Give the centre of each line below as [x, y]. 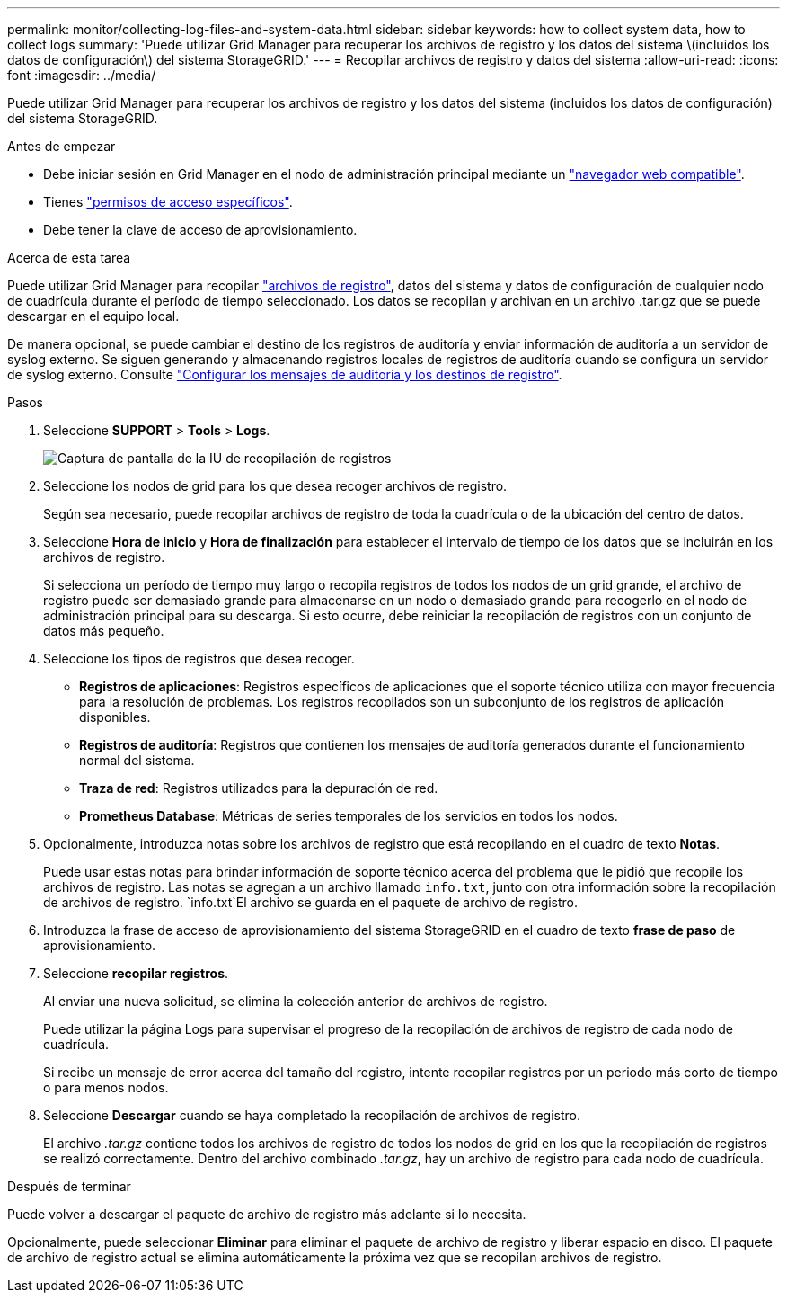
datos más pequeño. [104, 631]
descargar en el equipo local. [93, 316]
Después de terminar [69, 1186]
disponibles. [115, 717]
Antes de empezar [62, 146]
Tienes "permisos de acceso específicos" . [168, 202]
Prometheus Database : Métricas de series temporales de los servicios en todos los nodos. [349, 816]
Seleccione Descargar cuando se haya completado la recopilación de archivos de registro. [312, 1115]
